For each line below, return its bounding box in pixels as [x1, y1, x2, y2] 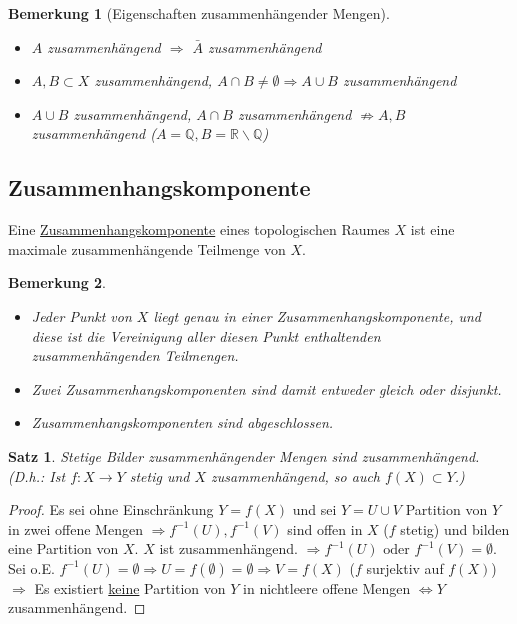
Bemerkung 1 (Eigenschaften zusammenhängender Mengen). [8, 3, 390, 23]
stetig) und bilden [400, 518, 510, 539]
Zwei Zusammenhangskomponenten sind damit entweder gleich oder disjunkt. [31, 378, 502, 399]
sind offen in [287, 518, 363, 539]
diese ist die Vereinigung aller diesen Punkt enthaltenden [31, 325, 381, 346]
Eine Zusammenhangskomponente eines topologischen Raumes [8, 219, 390, 240]
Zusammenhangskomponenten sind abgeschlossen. [31, 412, 334, 433]
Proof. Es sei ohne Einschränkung [8, 499, 214, 520]
